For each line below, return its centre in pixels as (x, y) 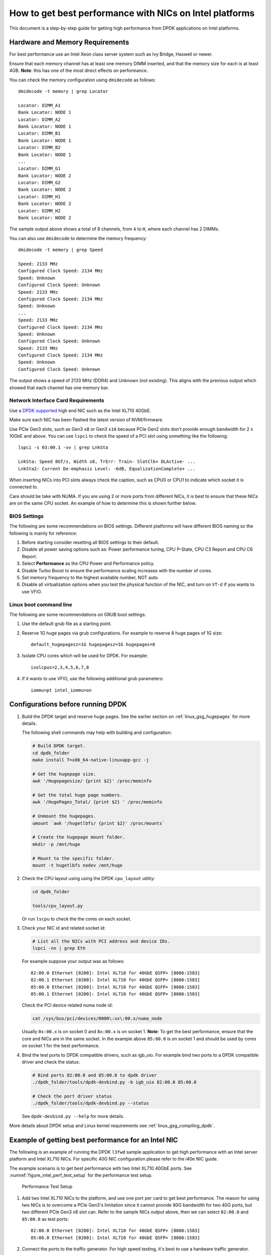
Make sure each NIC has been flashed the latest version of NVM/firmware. (86, 420)
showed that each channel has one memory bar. (59, 388)
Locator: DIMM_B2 (39, 148)
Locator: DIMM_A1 (39, 105)
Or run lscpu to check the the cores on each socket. (77, 919)
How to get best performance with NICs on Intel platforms (132, 13)
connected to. (24, 487)
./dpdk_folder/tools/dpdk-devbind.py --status (91, 1103)
